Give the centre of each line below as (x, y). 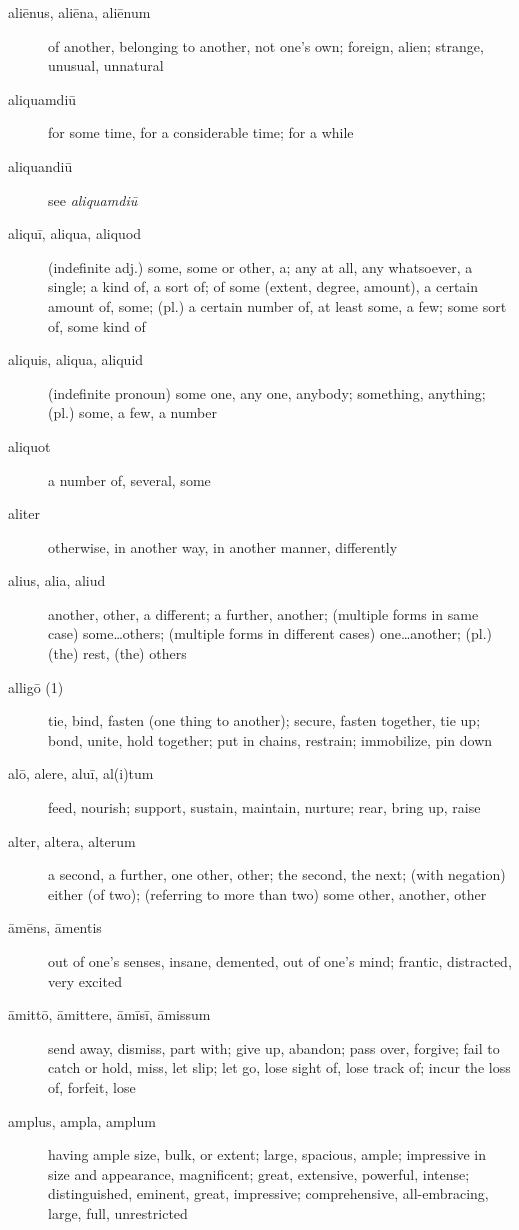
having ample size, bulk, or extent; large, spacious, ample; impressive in (267, 1154)
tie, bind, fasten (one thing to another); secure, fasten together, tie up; (264, 720)
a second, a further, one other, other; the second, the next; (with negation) (277, 874)
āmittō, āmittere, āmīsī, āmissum (109, 1014)
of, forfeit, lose (92, 1086)
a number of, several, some (129, 479)
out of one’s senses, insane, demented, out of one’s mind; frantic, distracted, (280, 961)
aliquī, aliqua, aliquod (75, 233)
